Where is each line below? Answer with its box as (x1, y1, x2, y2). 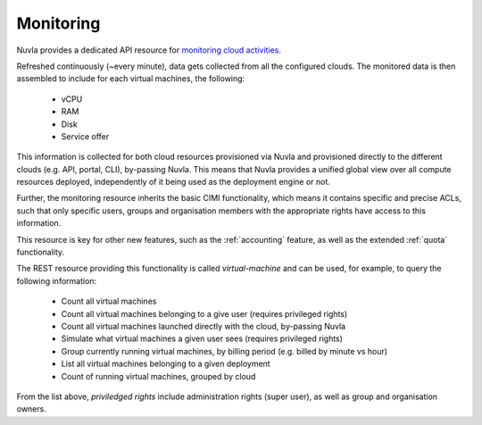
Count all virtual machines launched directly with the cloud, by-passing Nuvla (61, 321, 346, 331)
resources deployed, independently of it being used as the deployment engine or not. (16, 177, 330, 187)
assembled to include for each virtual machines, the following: (16, 73, 245, 84)
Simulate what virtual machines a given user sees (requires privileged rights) (61, 333, 344, 344)
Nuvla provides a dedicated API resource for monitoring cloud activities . (16, 45, 281, 55)
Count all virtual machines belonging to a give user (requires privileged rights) (61, 308, 348, 319)
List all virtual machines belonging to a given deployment (61, 358, 271, 370)
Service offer (61, 130, 110, 142)
